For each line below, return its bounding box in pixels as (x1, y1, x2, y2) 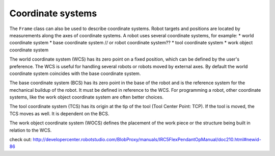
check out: (9, 137, 32, 143)
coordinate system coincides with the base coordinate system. (9, 70, 141, 76)
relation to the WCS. (9, 127, 52, 133)
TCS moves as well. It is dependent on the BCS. (9, 110, 109, 117)
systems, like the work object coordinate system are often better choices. (9, 94, 164, 100)
